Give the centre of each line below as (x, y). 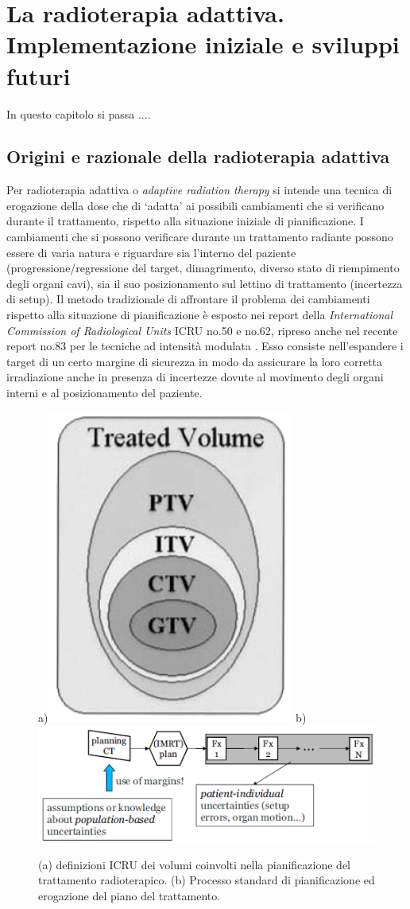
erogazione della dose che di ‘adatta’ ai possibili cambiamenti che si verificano (195, 205)
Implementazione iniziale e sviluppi (203, 44)
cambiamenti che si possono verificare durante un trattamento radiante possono (200, 237)
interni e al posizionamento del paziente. (104, 393)
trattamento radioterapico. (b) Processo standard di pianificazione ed (207, 880)
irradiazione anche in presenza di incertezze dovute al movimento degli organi (195, 377)
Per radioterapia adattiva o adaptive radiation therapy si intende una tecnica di (199, 190)
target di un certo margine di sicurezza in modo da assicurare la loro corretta (195, 361)
